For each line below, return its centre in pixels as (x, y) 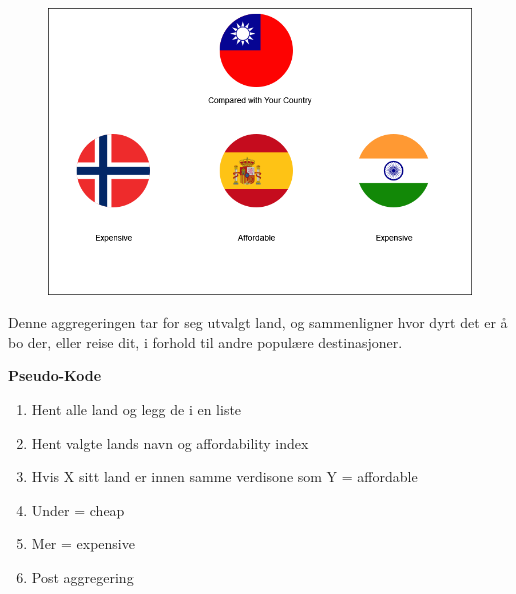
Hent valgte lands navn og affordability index (170, 442)
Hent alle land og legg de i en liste (136, 409)
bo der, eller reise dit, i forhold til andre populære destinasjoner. (205, 341)
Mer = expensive (83, 543)
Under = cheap (78, 509)
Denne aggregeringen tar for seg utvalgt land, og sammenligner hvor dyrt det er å (258, 322)
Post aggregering (82, 577)
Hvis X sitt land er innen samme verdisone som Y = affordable (224, 476)
